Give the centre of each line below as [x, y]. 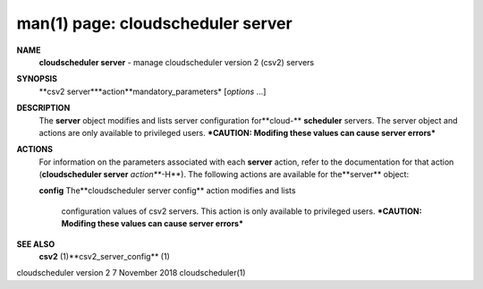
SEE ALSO [36, 244]
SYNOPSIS [37, 79]
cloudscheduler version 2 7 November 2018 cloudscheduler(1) [131, 273]
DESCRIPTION [43, 108]
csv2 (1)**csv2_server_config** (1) [104, 257]
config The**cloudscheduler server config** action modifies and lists [167, 191]
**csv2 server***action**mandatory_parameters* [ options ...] [153, 91]
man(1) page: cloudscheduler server [154, 23]
